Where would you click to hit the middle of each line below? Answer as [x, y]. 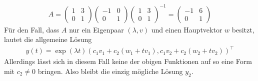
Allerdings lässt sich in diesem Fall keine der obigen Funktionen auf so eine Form [128, 61]
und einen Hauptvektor [187, 29]
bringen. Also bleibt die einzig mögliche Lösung [110, 71]
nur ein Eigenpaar [96, 29]
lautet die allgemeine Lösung [48, 39]
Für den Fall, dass [32, 29]
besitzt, [243, 29]
